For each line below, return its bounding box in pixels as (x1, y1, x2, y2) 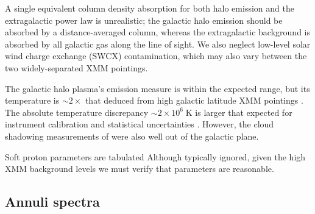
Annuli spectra (5, 192, 100, 211)
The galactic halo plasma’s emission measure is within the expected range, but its (5, 82, 310, 95)
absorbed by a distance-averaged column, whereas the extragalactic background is (5, 26, 310, 38)
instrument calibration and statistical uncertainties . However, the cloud (5, 118, 274, 130)
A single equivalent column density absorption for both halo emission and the (5, 2, 294, 14)
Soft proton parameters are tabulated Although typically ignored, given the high (5, 150, 306, 163)
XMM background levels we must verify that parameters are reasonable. (5, 162, 274, 175)
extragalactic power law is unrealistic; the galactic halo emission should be (5, 13, 283, 26)
